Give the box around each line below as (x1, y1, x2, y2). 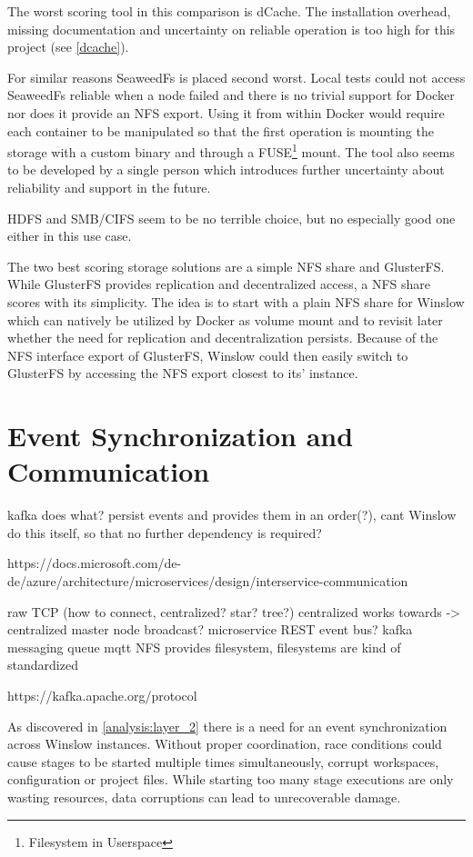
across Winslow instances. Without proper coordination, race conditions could (7, 734, 442, 753)
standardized (7, 655, 78, 674)
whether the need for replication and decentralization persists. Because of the (7, 328, 438, 347)
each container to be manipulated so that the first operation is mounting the (7, 121, 434, 140)
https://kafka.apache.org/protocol (7, 686, 197, 704)
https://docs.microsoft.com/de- (7, 553, 182, 573)
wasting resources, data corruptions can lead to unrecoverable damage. (7, 787, 401, 806)
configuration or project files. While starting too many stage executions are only (7, 770, 454, 789)
